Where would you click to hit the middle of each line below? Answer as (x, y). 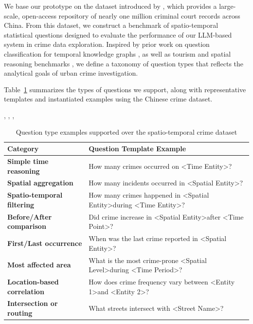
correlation (26, 291)
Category (23, 149)
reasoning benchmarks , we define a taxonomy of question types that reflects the (124, 63)
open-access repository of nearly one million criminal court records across (131, 15)
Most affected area (39, 265)
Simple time (28, 161)
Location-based (33, 282)
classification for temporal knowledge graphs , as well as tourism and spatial (117, 53)
